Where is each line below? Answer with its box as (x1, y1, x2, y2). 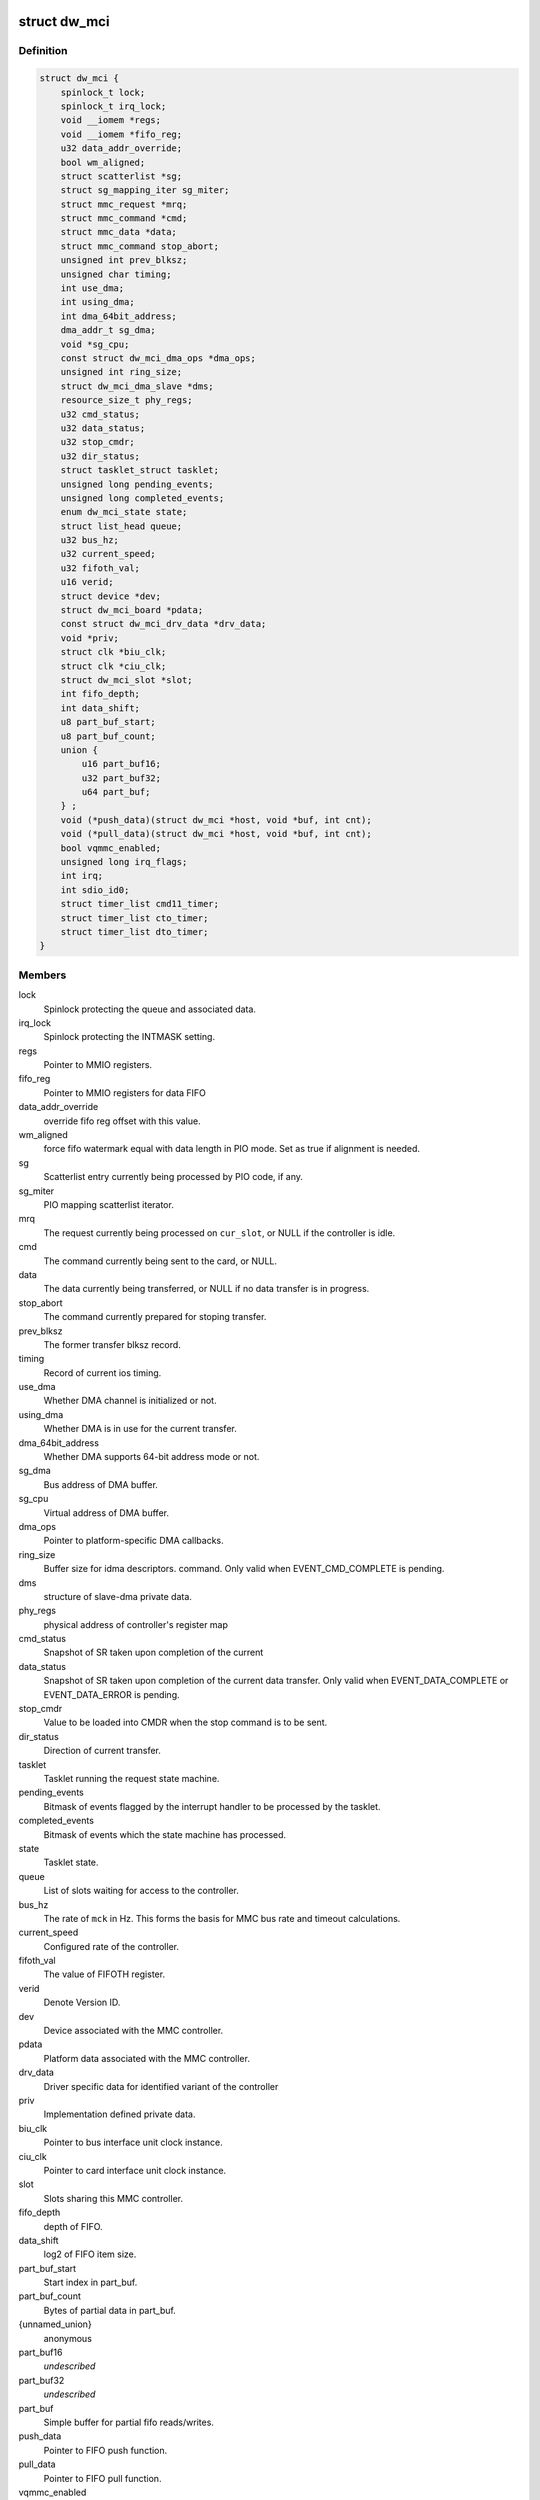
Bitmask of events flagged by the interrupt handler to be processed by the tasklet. (43, 1800, 381, 1812)
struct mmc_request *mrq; (60, 198, 188, 210)
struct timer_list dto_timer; (60, 926, 209, 937)
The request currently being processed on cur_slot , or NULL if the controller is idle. (43, 1226, 396, 1239)
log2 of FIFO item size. (43, 2248, 137, 2260)
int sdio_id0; (60, 884, 130, 895)
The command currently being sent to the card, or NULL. (43, 1255, 278, 1267)
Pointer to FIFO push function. (43, 2444, 168, 2456)
